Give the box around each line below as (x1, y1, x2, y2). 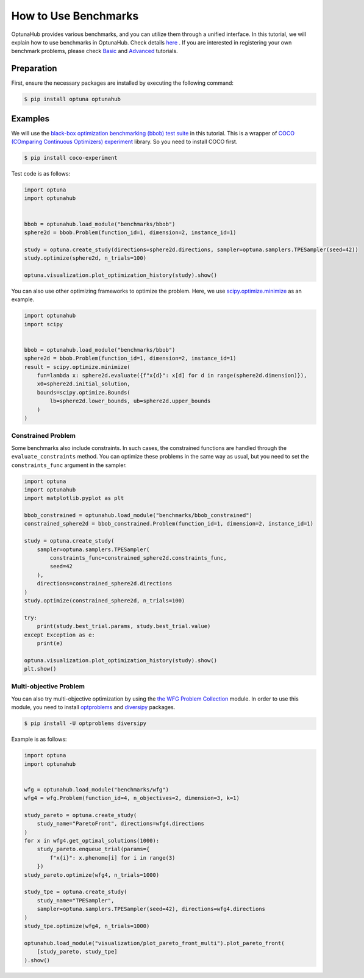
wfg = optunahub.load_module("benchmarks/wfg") (24, 786, 169, 793)
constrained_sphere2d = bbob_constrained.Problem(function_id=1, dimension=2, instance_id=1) (24, 520, 314, 527)
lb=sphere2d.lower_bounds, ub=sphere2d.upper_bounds (49, 398, 211, 405)
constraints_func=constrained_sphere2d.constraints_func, (49, 555, 227, 562)
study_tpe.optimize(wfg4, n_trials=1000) (24, 923, 150, 929)
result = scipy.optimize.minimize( (24, 363, 130, 370)
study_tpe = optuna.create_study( (24, 888, 127, 896)
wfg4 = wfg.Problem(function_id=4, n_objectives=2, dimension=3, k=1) (24, 794, 240, 802)
